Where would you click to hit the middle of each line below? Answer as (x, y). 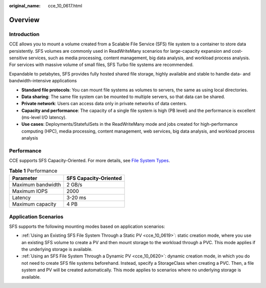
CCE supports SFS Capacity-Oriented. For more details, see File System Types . (89, 161)
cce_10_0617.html (65, 6)
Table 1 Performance (33, 171)
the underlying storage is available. (57, 250)
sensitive (18, 58)
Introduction (24, 34)
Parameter (25, 179)
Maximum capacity (34, 204)
